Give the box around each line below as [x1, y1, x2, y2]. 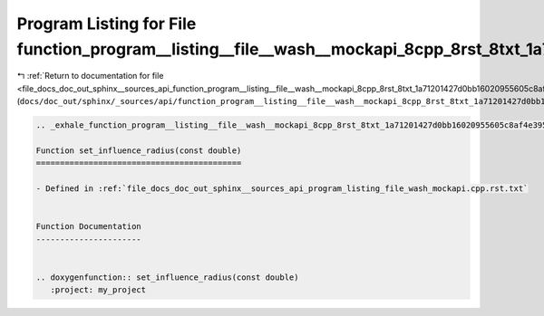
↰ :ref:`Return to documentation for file [16, 71, 164, 81]
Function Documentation [35, 222, 142, 232]
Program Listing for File [16, 14, 197, 34]
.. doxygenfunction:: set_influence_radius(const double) [35, 272, 299, 282]
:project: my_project [50, 285, 147, 295]
